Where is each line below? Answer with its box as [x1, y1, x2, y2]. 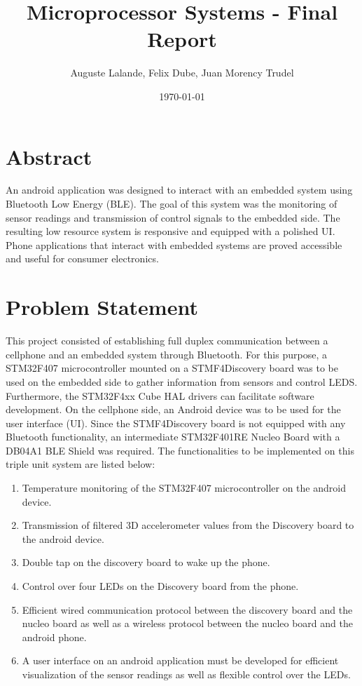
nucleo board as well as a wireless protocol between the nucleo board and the [22, 616, 353, 631]
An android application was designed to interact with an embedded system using [6, 182, 353, 197]
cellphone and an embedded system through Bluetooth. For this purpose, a [6, 347, 327, 361]
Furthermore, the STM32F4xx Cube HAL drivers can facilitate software [6, 388, 314, 403]
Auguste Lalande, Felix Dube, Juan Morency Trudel [70, 65, 294, 80]
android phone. [22, 629, 87, 644]
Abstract [6, 142, 92, 170]
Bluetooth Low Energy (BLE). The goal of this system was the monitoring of [6, 196, 337, 211]
